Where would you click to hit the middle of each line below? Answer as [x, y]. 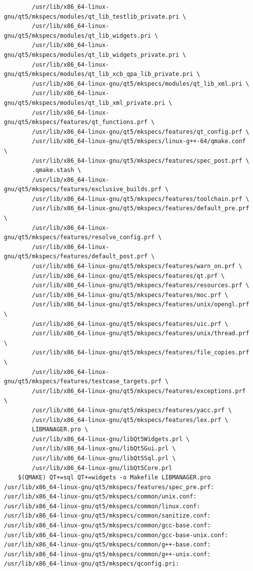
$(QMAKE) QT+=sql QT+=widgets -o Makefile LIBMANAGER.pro [114, 478]
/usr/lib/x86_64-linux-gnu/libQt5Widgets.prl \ [111, 439]
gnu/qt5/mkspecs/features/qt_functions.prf [76, 122]
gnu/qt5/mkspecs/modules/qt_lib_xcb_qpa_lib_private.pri [99, 74]
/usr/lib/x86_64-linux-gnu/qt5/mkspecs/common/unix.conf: [100, 497]
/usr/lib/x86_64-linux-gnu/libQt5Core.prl [102, 468]
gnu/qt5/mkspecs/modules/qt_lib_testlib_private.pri [92, 16]
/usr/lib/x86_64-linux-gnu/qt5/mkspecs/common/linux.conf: [102, 506]
